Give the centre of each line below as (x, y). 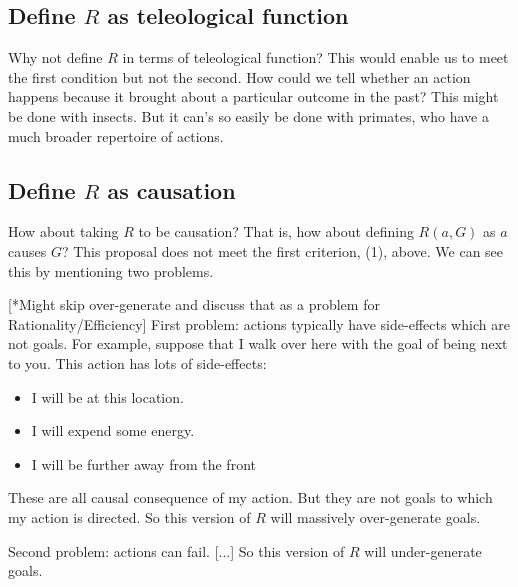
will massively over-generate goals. (375, 516)
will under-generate (423, 550)
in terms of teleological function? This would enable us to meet (315, 57)
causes (27, 250)
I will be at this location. (107, 396)
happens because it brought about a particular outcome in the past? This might (253, 96)
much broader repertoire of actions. (116, 135)
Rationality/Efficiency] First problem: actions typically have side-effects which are (259, 323)
